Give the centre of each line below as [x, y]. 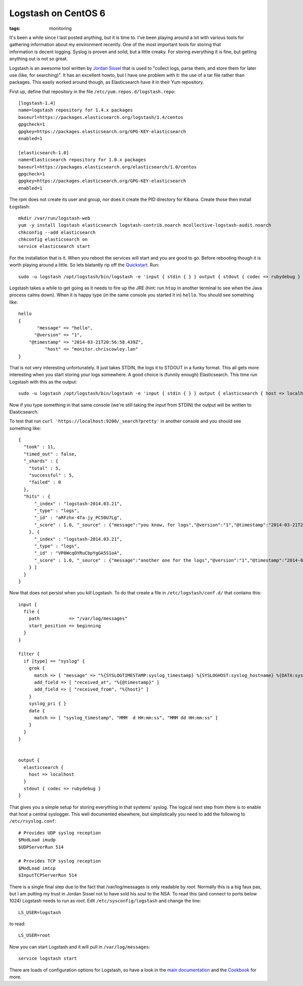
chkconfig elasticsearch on [53, 240]
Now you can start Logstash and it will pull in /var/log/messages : [80, 947]
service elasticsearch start [54, 246]
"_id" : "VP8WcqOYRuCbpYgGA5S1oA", [78, 553]
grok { [37, 668]
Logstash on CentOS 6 [57, 13]
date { [37, 711]
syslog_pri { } [47, 704]
